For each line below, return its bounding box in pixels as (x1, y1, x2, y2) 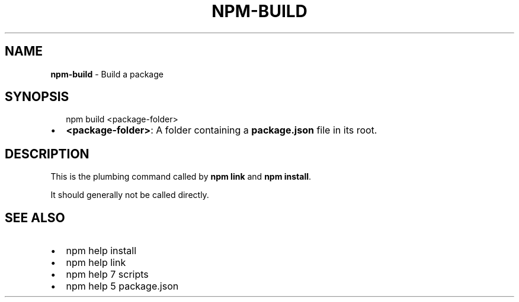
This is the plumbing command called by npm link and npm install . (50, 171, 312, 182)
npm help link (66, 256, 126, 269)
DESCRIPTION (5, 146, 89, 161)
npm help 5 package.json (66, 280, 179, 293)
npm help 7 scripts (66, 268, 149, 281)
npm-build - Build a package (50, 69, 164, 79)
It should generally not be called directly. (50, 190, 209, 200)
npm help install (66, 245, 137, 257)
